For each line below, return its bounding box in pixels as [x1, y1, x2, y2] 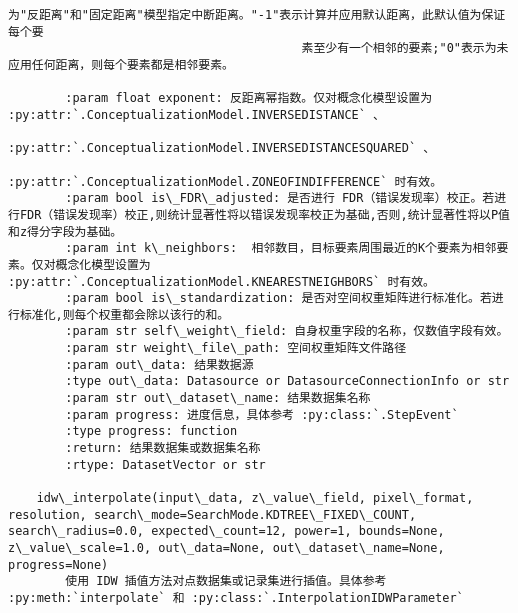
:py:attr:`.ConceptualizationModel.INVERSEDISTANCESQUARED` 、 [8, 141, 436, 156]
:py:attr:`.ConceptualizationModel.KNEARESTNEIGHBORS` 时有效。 [8, 274, 435, 289]
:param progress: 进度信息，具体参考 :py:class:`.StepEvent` [65, 407, 459, 422]
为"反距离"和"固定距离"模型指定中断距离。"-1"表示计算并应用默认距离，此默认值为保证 [8, 8, 506, 22]
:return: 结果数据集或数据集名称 [65, 441, 261, 456]
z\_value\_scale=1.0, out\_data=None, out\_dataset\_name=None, [8, 541, 445, 555]
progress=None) [8, 557, 109, 572]
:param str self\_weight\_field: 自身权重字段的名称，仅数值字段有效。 [65, 324, 509, 339]
